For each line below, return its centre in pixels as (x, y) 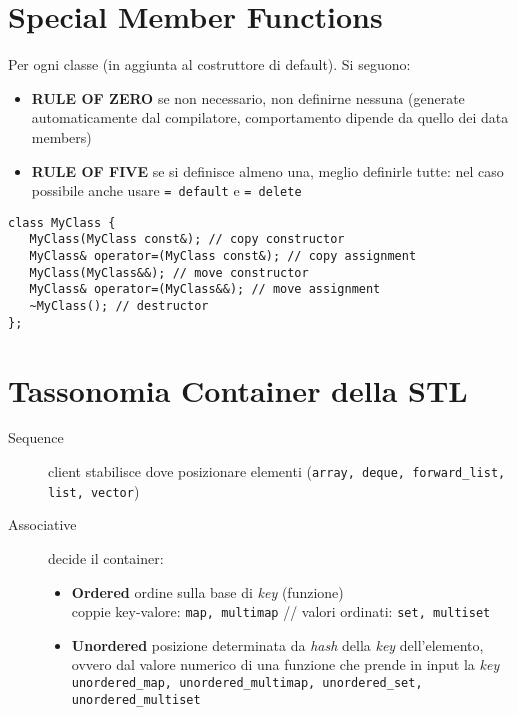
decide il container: (106, 557)
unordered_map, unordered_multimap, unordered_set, (247, 683)
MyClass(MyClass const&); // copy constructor (187, 239)
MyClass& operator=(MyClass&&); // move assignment (205, 289)
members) (61, 136)
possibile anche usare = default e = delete (166, 190)
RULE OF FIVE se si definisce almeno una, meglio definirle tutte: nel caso (267, 170)
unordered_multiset (136, 699)
